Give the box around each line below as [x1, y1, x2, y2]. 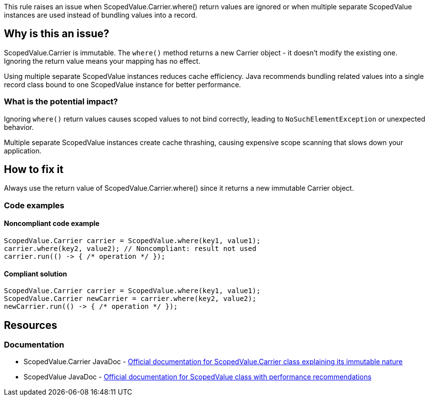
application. [4, 146, 42, 155]
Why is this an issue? [4, 27, 109, 40]
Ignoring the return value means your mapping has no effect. [4, 56, 201, 65]
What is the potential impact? [4, 97, 118, 107]
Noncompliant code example [4, 219, 100, 228]
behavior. [4, 123, 34, 131]
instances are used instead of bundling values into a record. [4, 11, 197, 19]
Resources [4, 319, 57, 331]
